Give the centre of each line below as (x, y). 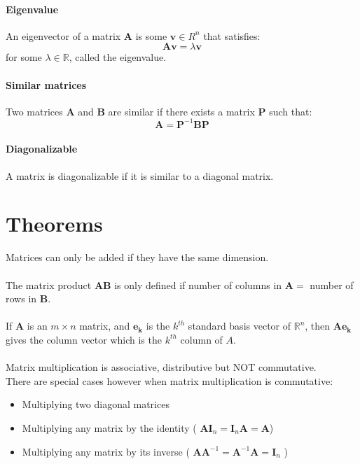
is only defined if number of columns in (198, 284)
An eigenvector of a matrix (63, 35)
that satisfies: (232, 35)
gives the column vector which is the (84, 339)
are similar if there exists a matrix (181, 111)
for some (24, 57)
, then (318, 326)
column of (201, 339)
